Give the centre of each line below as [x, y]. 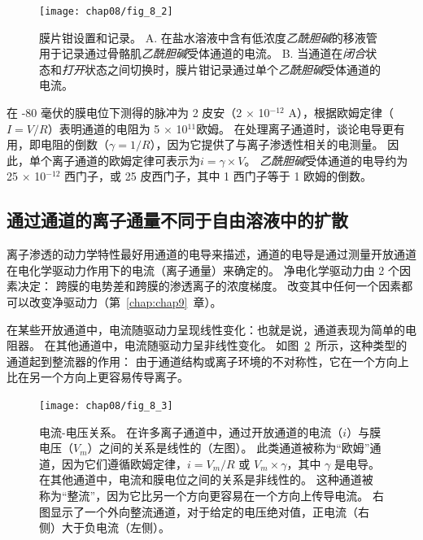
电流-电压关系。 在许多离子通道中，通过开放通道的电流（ [191, 431]
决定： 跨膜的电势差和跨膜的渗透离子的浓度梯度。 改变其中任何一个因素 [209, 286]
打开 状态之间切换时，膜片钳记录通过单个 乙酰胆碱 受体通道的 [221, 69]
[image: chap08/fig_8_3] [106, 405]
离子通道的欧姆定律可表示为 [126, 160]
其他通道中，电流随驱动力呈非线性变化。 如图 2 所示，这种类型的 [231, 345]
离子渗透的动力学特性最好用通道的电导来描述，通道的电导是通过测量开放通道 [211, 254]
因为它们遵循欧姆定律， [124, 463]
